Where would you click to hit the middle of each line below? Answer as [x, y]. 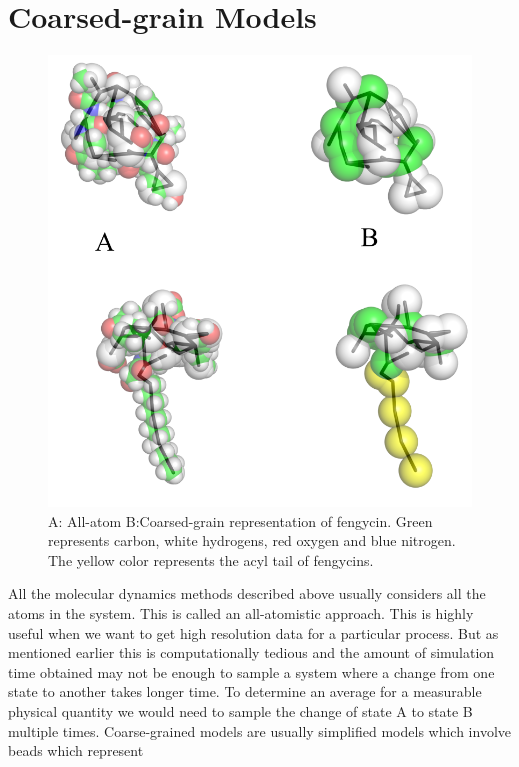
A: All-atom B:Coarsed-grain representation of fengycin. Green [240, 520]
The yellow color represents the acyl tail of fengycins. [211, 559]
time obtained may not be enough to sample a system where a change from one [251, 671]
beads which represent [76, 750]
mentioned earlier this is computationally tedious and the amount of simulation [251, 652]
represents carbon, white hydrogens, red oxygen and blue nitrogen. [252, 540]
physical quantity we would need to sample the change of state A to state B [240, 711]
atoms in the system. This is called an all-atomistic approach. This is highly [241, 613]
